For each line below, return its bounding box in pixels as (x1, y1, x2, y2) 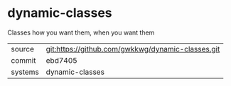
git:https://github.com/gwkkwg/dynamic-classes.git (45, 44, 220, 54)
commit (11, 55, 36, 65)
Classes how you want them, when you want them (7, 28, 155, 37)
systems (11, 67, 39, 77)
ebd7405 (45, 55, 78, 65)
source (11, 44, 34, 54)
